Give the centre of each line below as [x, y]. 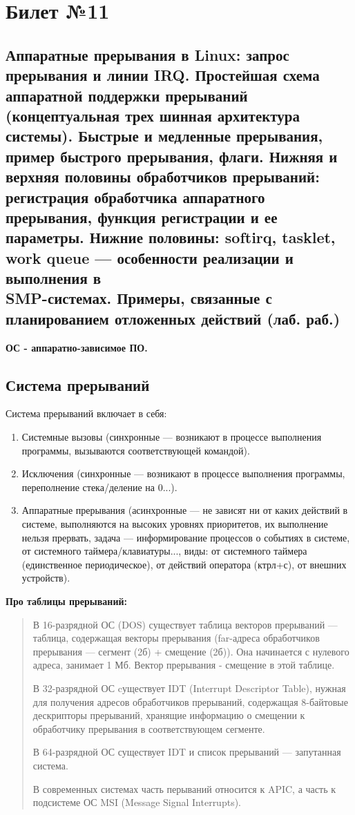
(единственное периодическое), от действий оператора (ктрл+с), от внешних [184, 564]
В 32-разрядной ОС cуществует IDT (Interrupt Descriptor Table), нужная [189, 688]
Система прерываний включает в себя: [86, 413]
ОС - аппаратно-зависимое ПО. [77, 347]
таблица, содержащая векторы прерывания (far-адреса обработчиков [176, 638]
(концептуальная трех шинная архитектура [153, 115]
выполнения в [54, 278]
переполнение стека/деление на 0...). [99, 487]
